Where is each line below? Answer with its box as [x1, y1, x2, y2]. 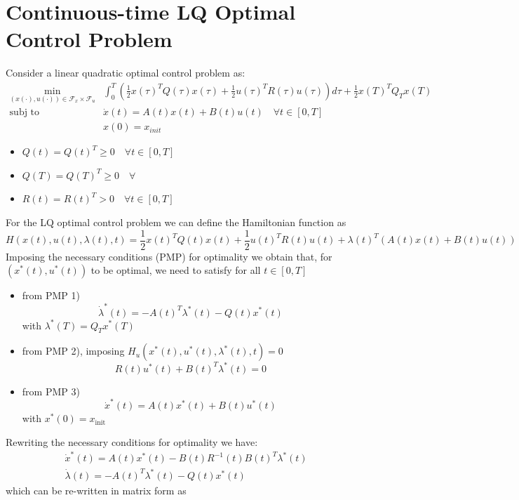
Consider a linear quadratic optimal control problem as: [6, 65, 245, 80]
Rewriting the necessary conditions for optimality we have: [6, 434, 258, 449]
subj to [9, 107, 40, 118]
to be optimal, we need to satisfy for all [90, 263, 261, 277]
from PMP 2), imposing [22, 343, 125, 358]
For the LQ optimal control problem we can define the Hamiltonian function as [6, 215, 346, 229]
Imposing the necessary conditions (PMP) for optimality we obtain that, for [6, 249, 332, 263]
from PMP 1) [22, 288, 80, 303]
